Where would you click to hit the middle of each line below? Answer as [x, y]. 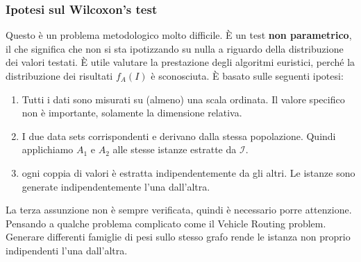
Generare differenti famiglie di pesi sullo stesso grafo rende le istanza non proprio [178, 237]
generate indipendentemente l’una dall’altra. [116, 186]
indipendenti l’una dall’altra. [67, 250]
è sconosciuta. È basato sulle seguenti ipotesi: [247, 76]
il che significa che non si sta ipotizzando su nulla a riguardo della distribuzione [175, 48]
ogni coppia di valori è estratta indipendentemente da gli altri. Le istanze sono [188, 172]
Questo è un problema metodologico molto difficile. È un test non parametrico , [179, 35]
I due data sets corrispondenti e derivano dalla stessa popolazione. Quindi [179, 136]
